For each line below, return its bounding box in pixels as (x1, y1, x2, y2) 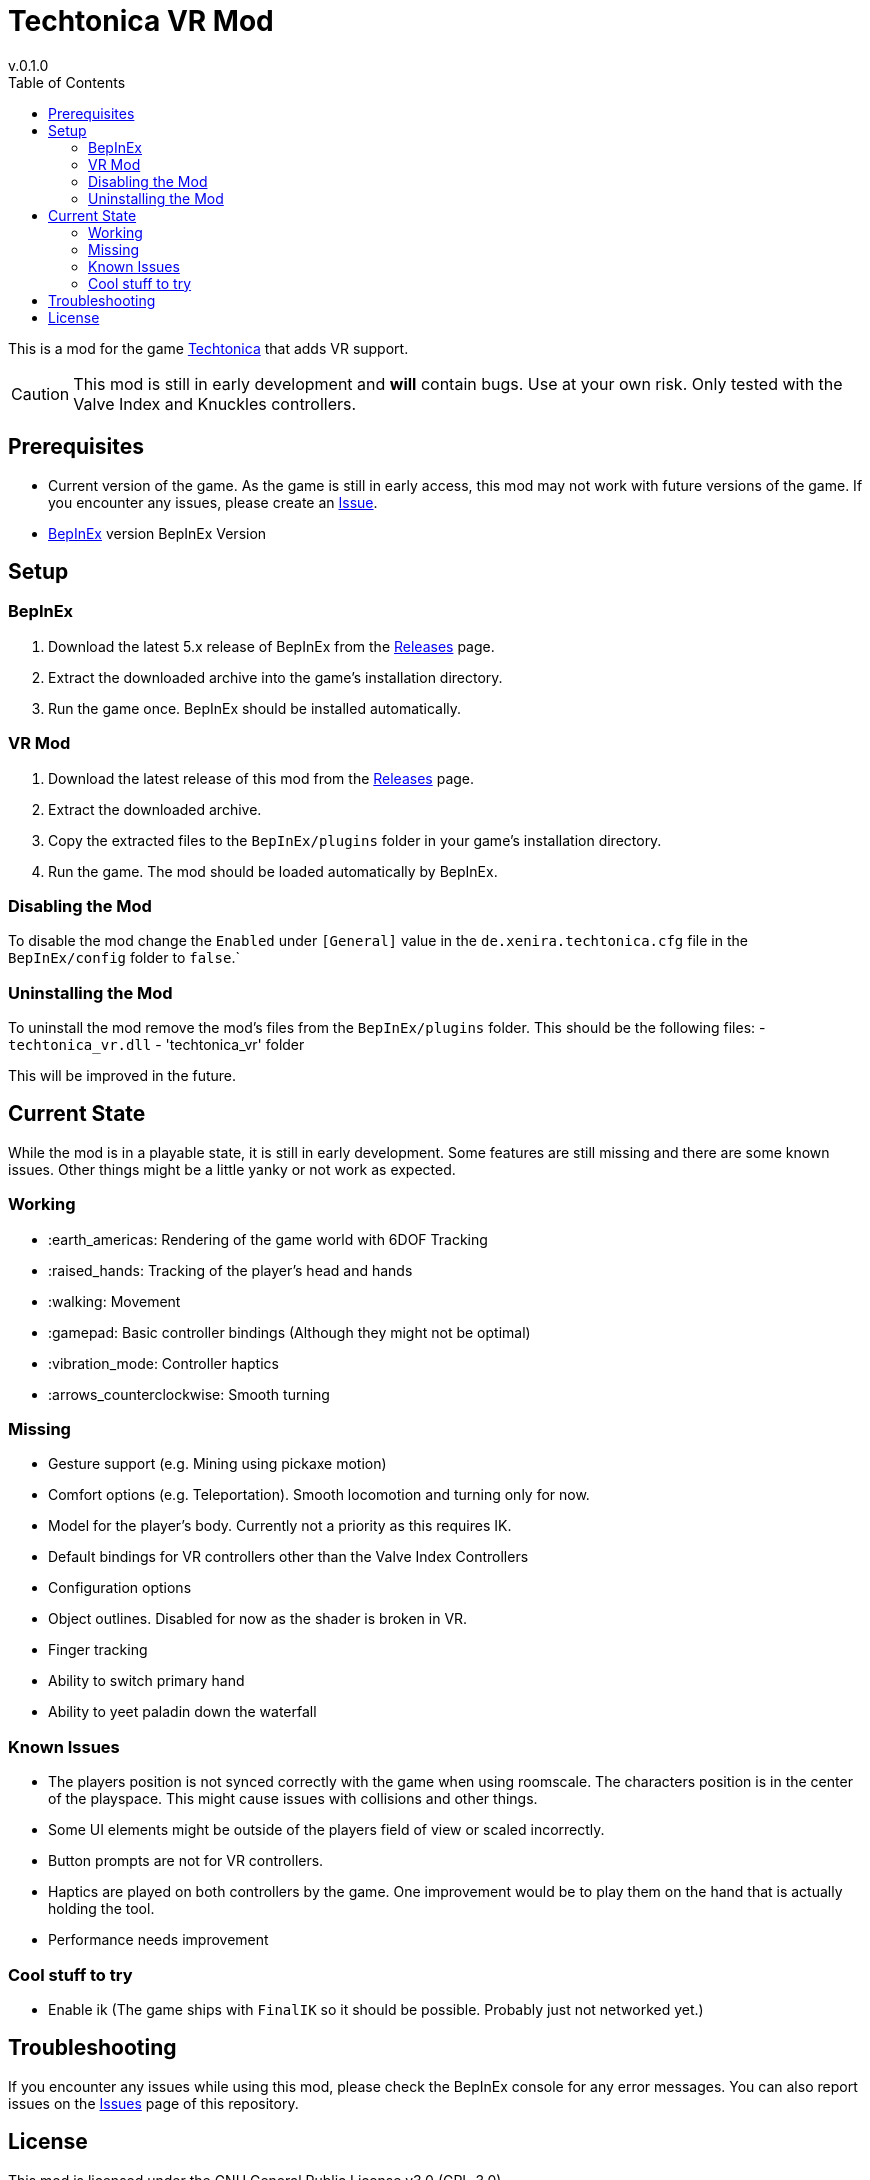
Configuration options (48, 1579, 192, 1597)
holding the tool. (48, 1900, 155, 1918)
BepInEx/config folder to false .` (8, 949, 240, 967)
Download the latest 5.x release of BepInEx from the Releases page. (48, 637, 495, 655)
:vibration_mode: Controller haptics (48, 1354, 279, 1372)
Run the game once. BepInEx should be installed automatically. (48, 699, 462, 717)
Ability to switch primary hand (48, 1672, 245, 1690)
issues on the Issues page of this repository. (8, 2094, 299, 2112)
